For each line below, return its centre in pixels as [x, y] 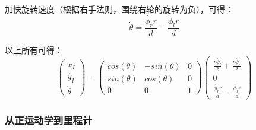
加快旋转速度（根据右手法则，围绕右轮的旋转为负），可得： [119, 9]
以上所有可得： [34, 50]
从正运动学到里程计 [49, 120]
